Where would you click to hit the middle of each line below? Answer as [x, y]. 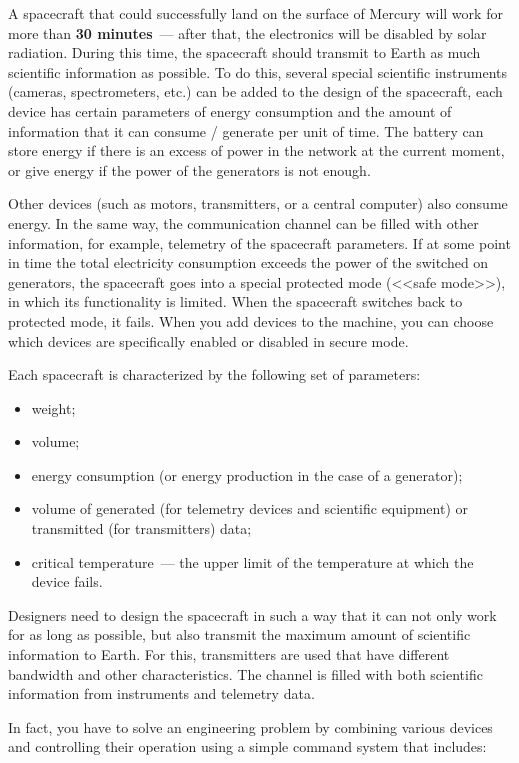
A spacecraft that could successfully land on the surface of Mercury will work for [255, 13]
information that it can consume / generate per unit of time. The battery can [246, 130]
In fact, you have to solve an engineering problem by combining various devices [250, 726]
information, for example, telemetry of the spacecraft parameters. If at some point [259, 242]
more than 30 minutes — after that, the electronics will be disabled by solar [247, 32]
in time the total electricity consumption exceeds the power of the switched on [248, 262]
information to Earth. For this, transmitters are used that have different [229, 654]
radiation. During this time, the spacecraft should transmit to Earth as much [244, 52]
